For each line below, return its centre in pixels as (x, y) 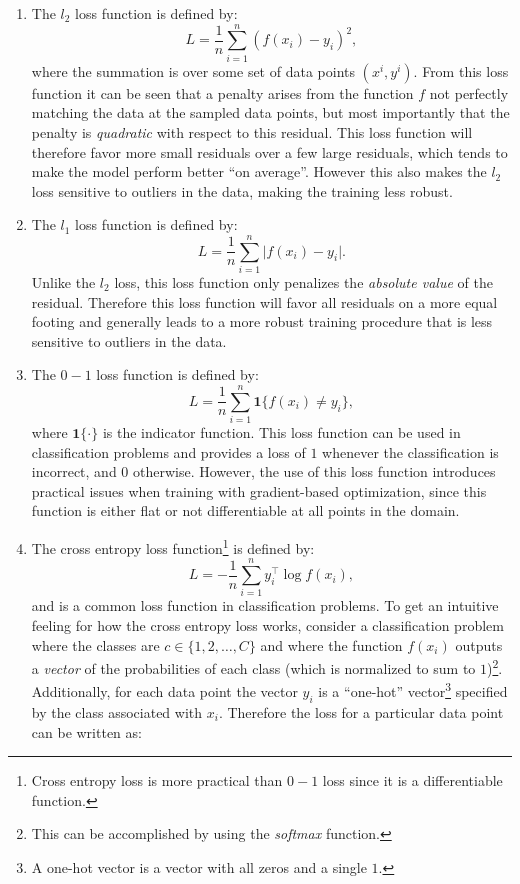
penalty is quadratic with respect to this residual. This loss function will (252, 131)
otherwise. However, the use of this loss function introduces (314, 471)
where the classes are (95, 644)
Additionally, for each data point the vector (164, 691)
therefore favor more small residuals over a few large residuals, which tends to (269, 151)
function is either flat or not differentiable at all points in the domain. (245, 510)
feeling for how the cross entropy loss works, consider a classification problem (267, 625)
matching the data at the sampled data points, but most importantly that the (270, 112)
